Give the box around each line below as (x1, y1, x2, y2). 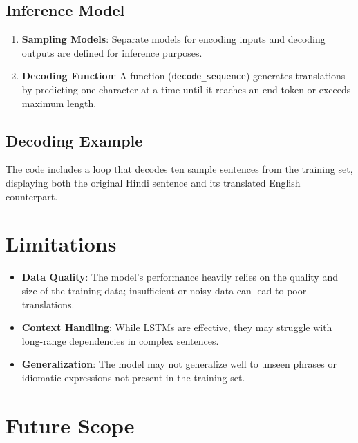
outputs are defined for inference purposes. (21, 45, 202, 59)
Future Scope (6, 411, 135, 439)
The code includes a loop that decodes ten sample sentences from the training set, (6, 162, 353, 176)
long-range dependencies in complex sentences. (21, 333, 219, 348)
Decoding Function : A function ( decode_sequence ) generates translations (21, 68, 346, 83)
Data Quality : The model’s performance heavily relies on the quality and (21, 270, 338, 284)
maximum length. (21, 95, 97, 110)
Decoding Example (6, 129, 143, 151)
